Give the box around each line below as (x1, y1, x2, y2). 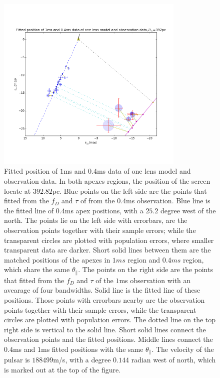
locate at (4, 185, 31, 196)
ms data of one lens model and (96, 166, 191, 176)
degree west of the (160, 205, 216, 215)
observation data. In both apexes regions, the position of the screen (4, 176, 210, 186)
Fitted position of (4, 166, 58, 176)
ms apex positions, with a (64, 205, 143, 215)
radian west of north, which (131, 354, 216, 365)
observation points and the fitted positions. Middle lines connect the (4, 334, 213, 344)
